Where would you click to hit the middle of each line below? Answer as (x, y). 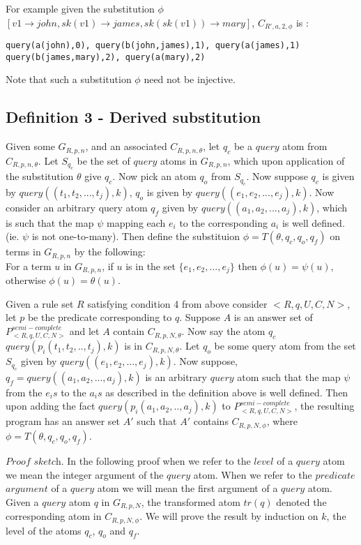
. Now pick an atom (154, 176)
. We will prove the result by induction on (229, 516)
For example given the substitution (80, 8)
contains (211, 421)
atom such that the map (289, 376)
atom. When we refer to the (253, 474)
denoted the (301, 501)
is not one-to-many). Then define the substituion (136, 236)
